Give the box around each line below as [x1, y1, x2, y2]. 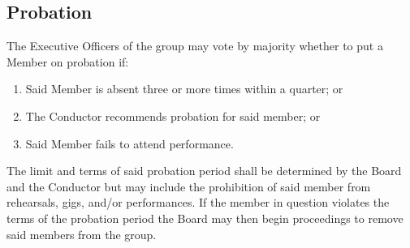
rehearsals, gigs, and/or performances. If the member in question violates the [6, 194, 390, 211]
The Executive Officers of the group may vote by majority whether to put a [6, 37, 383, 54]
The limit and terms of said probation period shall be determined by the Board [6, 162, 402, 179]
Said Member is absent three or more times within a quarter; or [25, 80, 343, 97]
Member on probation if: [6, 53, 129, 70]
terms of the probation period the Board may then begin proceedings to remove [6, 209, 404, 226]
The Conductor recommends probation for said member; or [25, 107, 321, 124]
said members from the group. [6, 225, 157, 242]
